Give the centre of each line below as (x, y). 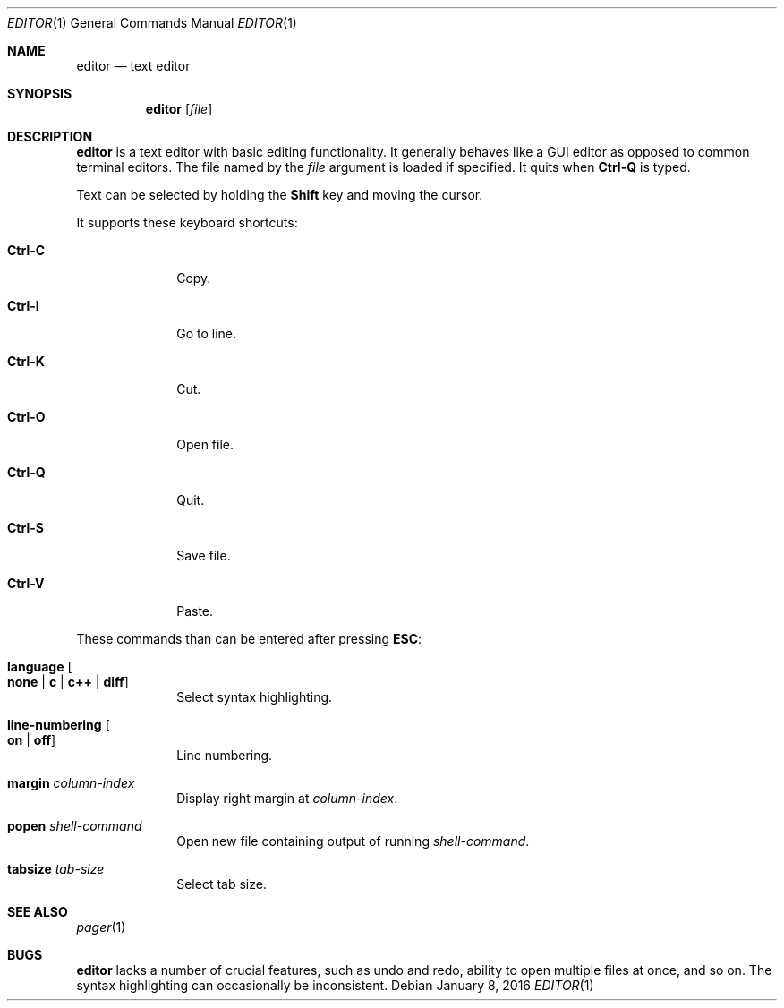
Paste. (195, 611)
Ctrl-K (26, 361)
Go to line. (206, 333)
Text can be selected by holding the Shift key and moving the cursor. (280, 195)
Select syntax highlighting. (255, 697)
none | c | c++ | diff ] (68, 682)
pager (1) (101, 927)
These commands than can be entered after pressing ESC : (249, 639)
